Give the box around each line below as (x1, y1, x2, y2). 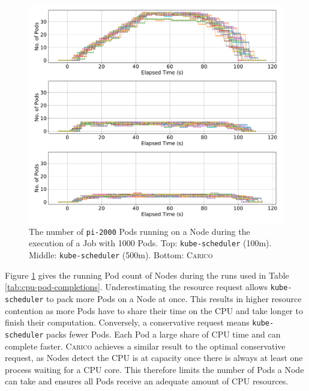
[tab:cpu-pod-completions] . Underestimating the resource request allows (5, 280, 268, 293)
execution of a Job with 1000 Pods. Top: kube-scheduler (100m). (29, 237, 272, 249)
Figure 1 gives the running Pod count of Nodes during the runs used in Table (5, 268, 289, 281)
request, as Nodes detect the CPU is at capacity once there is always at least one (5, 351, 303, 364)
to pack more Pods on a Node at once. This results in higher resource (46, 292, 302, 305)
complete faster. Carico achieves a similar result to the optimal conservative (5, 339, 286, 352)
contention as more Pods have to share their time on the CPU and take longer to (5, 304, 303, 317)
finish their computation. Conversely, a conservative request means (5, 316, 250, 329)
